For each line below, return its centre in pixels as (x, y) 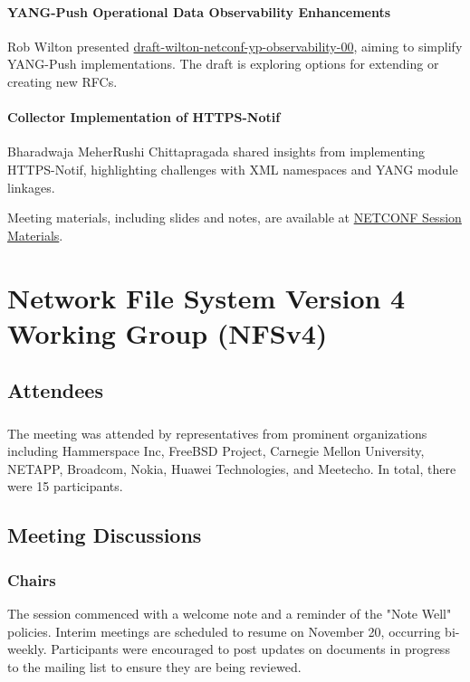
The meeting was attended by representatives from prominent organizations (217, 433)
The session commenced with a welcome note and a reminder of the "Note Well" (230, 613)
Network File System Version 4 (206, 297)
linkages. (31, 187)
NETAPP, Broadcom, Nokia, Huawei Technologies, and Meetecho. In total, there (232, 468)
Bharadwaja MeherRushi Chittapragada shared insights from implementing (216, 152)
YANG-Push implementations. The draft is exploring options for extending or (223, 64)
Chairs (32, 579)
